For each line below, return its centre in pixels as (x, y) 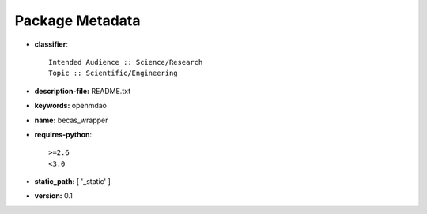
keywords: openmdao (70, 106)
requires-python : (63, 134)
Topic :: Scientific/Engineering (113, 73)
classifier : (51, 44)
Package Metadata (77, 21)
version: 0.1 (53, 196)
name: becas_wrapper (71, 120)
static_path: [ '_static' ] (72, 182)
